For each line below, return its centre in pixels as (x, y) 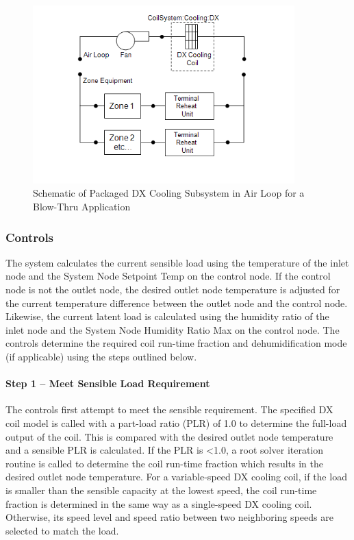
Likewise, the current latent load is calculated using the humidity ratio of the (167, 316)
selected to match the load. (62, 530)
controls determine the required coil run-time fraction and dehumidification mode (176, 343)
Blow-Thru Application (82, 206)
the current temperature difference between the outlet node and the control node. (177, 303)
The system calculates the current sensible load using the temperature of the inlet (177, 262)
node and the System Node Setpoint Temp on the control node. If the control (168, 276)
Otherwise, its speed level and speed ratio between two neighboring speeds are (169, 517)
